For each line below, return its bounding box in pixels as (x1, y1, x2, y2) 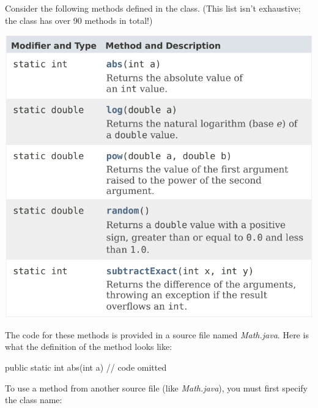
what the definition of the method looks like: (5, 340, 172, 353)
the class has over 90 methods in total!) (5, 13, 153, 26)
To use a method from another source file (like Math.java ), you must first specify (5, 381, 308, 394)
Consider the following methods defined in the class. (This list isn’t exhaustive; (5, 2, 301, 14)
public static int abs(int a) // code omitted (5, 361, 167, 374)
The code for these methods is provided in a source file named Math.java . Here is (5, 328, 309, 341)
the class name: (5, 393, 62, 406)
